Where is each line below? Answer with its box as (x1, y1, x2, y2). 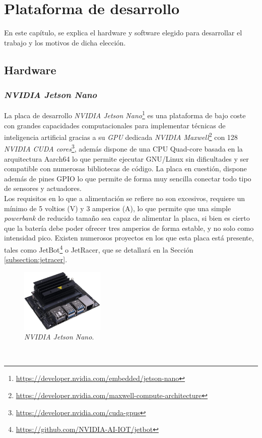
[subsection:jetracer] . (4, 254, 68, 265)
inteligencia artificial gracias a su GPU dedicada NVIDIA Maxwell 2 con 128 (4, 130, 238, 142)
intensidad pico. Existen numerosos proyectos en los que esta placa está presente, (4, 232, 254, 243)
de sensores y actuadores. (4, 183, 82, 193)
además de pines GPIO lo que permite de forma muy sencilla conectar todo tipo (4, 173, 251, 183)
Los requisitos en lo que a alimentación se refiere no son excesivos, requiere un (4, 193, 245, 204)
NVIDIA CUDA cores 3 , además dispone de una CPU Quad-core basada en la (4, 142, 243, 154)
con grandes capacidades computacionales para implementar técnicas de (4, 120, 226, 130)
